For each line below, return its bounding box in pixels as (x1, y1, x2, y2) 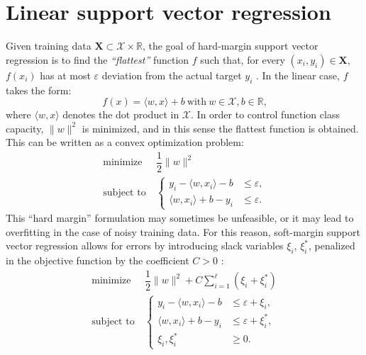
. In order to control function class (191, 107, 340, 122)
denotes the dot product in (62, 107, 179, 122)
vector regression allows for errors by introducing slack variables (6, 238, 284, 253)
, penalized (309, 238, 355, 253)
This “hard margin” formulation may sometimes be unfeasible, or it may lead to (6, 210, 354, 225)
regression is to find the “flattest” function (6, 52, 189, 67)
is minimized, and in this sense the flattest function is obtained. (82, 120, 359, 135)
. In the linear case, (256, 67, 340, 82)
